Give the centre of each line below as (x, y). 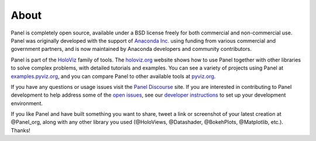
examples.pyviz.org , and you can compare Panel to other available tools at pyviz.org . (113, 76)
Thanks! (20, 130)
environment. (27, 103)
